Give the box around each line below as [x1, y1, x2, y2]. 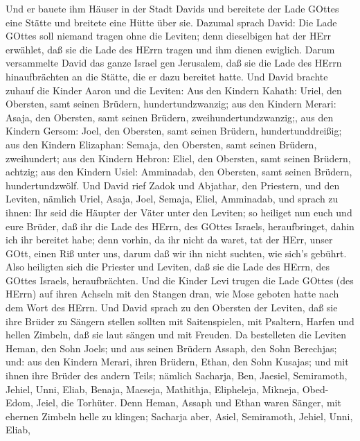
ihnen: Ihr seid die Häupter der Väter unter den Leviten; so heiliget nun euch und [6, 205, 352, 219]
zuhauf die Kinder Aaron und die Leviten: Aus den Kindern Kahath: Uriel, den [6, 83, 342, 97]
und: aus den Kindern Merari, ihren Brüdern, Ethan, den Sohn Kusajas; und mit [6, 354, 349, 369]
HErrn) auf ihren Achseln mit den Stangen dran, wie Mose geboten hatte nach [6, 286, 339, 301]
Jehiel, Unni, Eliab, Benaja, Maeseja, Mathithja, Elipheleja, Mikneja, [6, 381, 300, 396]
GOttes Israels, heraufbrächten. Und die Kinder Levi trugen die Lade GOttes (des [6, 273, 354, 287]
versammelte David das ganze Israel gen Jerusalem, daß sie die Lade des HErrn [6, 55, 342, 70]
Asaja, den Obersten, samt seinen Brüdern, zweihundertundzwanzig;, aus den [6, 110, 334, 124]
